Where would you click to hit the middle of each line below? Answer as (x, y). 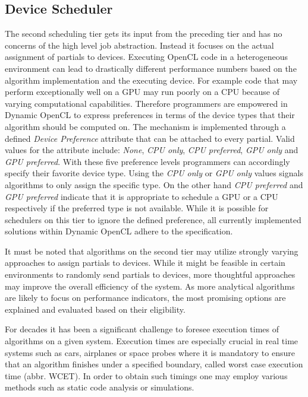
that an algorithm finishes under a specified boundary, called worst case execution (154, 364)
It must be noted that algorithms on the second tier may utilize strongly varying (152, 251)
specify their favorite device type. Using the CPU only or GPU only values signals (154, 173)
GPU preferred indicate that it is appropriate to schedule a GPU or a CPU (142, 196)
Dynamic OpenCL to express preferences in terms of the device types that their (150, 115)
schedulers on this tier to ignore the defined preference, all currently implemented (153, 219)
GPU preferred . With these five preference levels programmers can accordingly (147, 161)
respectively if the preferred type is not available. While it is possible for (137, 208)
